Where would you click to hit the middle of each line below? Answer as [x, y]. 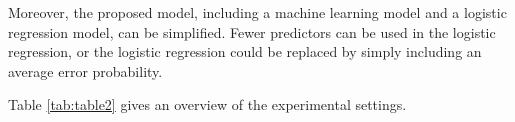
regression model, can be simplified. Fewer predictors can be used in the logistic [252, 31]
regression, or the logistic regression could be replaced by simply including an [245, 51]
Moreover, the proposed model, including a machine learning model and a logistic [257, 12]
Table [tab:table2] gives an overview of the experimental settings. [207, 104]
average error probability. [85, 70]
